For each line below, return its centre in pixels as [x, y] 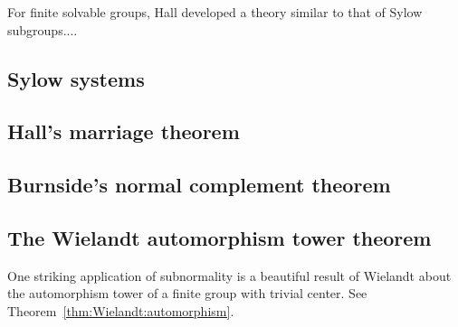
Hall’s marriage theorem [124, 131]
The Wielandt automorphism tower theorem [219, 237]
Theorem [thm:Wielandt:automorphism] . [121, 310]
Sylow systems [76, 78]
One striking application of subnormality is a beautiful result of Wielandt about [229, 275]
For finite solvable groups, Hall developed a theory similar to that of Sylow [215, 12]
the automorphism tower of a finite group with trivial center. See [187, 293]
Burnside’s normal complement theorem [199, 185]
